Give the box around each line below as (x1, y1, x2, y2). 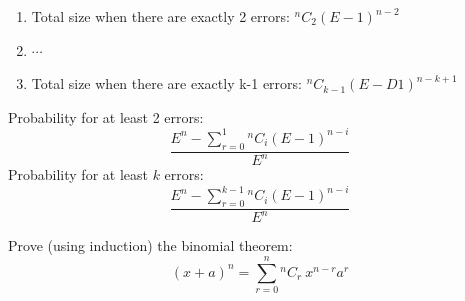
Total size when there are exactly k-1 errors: (31, 73, 302, 94)
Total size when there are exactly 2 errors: (31, 6, 290, 26)
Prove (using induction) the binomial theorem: (8, 235, 293, 256)
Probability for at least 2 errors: (8, 106, 204, 127)
